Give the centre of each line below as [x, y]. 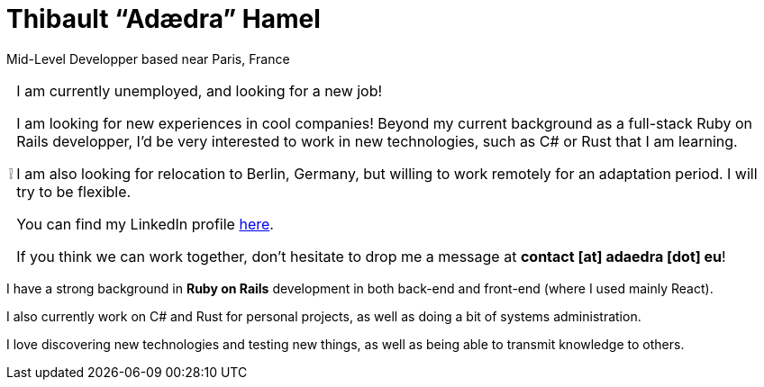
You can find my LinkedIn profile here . [145, 224]
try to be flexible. [74, 191]
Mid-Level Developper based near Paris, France [148, 58]
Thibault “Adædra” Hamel [164, 19]
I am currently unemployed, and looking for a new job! [200, 90]
